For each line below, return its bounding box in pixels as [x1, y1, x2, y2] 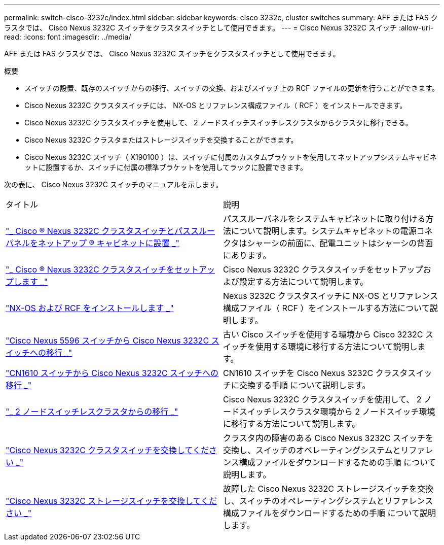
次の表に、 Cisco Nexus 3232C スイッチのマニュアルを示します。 [4, 180, 223, 189]
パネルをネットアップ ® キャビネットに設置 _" [6, 238, 179, 248]
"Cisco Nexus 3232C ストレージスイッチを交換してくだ [6, 496, 217, 506]
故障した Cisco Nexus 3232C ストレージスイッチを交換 [223, 484, 434, 494]
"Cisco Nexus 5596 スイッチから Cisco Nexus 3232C [6, 335, 209, 346]
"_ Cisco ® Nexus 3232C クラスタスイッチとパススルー [6, 226, 215, 236]
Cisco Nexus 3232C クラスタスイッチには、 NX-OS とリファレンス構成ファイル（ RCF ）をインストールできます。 [24, 101, 407, 110]
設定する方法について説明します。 [239, 277, 368, 287]
